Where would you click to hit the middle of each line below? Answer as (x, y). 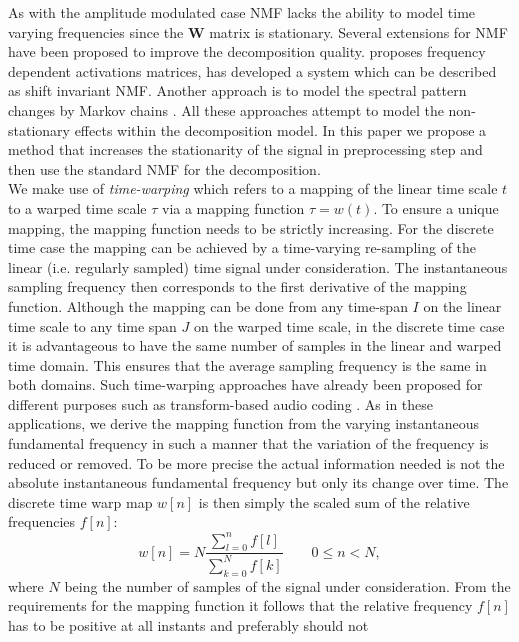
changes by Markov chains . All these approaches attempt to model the (226, 109)
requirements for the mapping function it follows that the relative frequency (240, 605)
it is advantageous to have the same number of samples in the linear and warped (255, 345)
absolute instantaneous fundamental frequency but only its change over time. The (258, 482)
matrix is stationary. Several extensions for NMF (358, 31)
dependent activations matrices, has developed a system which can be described (252, 70)
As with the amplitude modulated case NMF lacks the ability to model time (242, 12)
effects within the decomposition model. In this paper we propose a (280, 129)
